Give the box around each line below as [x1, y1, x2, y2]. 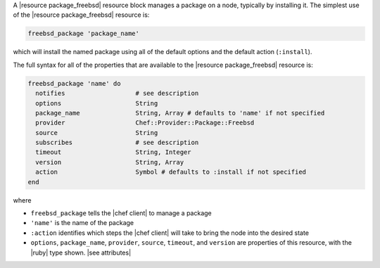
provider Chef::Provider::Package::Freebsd [35, 119, 255, 127]
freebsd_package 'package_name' [27, 30, 140, 38]
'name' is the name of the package [30, 219, 134, 227]
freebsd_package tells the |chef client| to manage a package [30, 209, 213, 217]
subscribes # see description [35, 139, 199, 147]
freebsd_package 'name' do [27, 79, 121, 87]
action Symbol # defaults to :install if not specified [35, 168, 306, 176]
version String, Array [35, 158, 184, 166]
